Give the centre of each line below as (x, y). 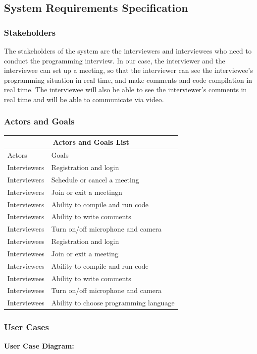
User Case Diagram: (39, 345)
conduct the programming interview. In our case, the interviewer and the (115, 60)
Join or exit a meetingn (87, 192)
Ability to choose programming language (113, 303)
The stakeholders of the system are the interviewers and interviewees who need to (128, 51)
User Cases (26, 327)
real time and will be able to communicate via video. (84, 99)
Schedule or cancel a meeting (95, 179)
